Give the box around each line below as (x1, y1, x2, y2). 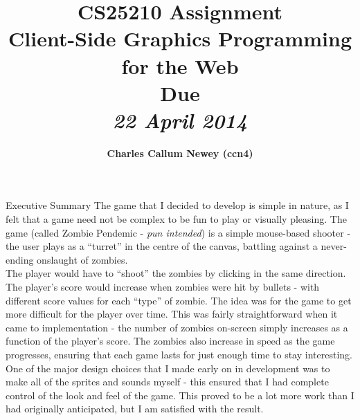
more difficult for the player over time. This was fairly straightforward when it (6, 307, 338, 321)
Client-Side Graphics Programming (8, 24, 352, 53)
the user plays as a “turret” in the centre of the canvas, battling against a (6, 239, 318, 253)
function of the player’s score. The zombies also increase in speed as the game (6, 334, 335, 348)
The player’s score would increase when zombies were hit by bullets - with (6, 280, 320, 294)
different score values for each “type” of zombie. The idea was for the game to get (6, 293, 352, 307)
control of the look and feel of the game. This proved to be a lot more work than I (6, 387, 354, 402)
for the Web (121, 51, 239, 80)
